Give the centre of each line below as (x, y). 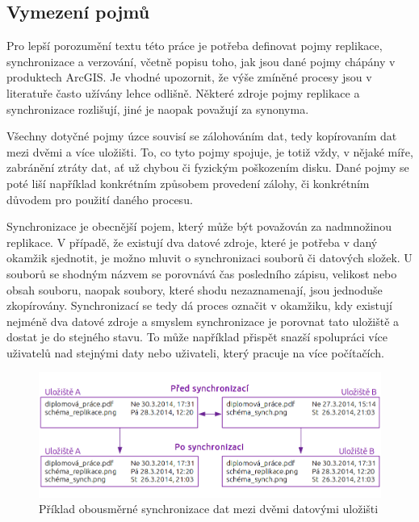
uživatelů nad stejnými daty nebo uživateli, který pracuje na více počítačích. (196, 352)
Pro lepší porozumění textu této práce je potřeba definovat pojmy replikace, (195, 46)
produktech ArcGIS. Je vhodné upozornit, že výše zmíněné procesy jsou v (189, 77)
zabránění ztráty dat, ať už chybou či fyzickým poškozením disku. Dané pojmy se (208, 167)
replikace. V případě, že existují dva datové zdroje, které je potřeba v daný (192, 242)
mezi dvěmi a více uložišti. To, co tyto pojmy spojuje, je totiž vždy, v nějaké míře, (210, 151)
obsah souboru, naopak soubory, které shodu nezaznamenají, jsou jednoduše (195, 289)
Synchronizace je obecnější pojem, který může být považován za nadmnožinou (199, 226)
